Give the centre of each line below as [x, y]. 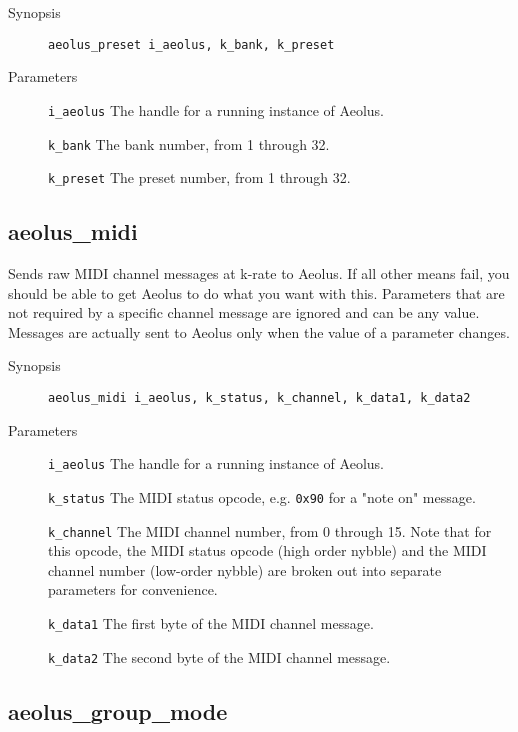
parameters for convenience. [133, 589]
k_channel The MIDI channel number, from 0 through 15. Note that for [270, 530]
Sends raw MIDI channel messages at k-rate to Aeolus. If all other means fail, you [259, 273]
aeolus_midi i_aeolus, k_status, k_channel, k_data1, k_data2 [259, 397]
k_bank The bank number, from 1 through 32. [189, 143]
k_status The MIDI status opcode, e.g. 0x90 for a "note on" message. [262, 496]
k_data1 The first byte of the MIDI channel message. [211, 622]
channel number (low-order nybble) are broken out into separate [245, 569]
